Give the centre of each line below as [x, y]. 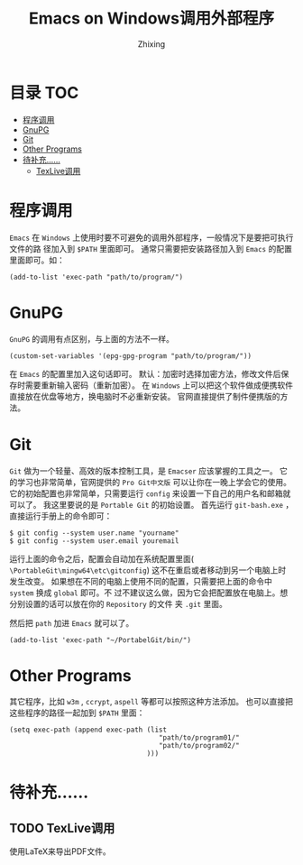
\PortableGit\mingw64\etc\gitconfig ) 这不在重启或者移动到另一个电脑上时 [148, 570]
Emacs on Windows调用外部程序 [151, 18]
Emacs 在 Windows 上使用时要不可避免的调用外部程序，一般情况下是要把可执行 [151, 237]
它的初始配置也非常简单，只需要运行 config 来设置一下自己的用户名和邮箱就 [150, 493]
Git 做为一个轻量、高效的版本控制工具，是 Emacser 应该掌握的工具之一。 [143, 471]
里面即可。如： [37, 260]
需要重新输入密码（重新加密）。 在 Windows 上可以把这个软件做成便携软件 [159, 385]
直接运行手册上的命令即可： [61, 516]
